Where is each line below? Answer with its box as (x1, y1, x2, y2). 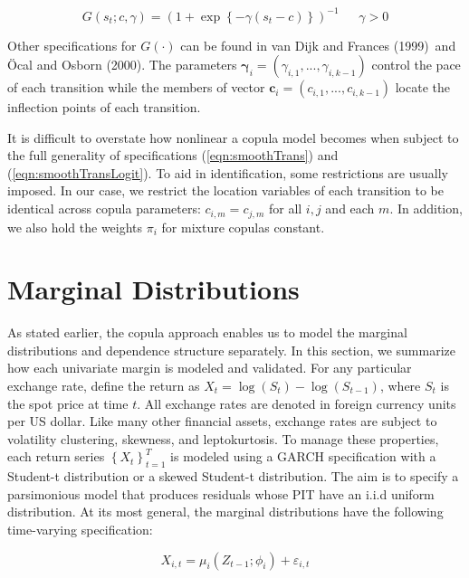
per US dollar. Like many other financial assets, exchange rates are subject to (7, 412, 437, 431)
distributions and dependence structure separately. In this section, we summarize (7, 340, 456, 359)
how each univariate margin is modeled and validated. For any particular (7, 358, 412, 377)
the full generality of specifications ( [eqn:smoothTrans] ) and (7, 146, 339, 165)
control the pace (371, 55, 461, 74)
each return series (7, 447, 105, 466)
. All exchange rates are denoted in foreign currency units (137, 393, 456, 412)
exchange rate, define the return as (7, 376, 200, 395)
